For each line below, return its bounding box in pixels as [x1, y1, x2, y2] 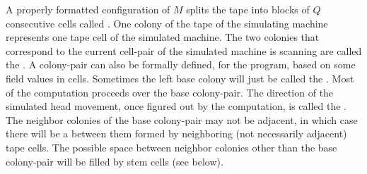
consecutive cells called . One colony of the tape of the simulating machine [6, 15, 328, 30]
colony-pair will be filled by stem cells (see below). [6, 154, 223, 168]
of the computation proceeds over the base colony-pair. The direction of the [6, 85, 334, 99]
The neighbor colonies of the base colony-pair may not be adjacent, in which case [6, 112, 358, 127]
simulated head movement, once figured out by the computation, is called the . [6, 99, 347, 113]
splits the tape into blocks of [186, 2, 310, 16]
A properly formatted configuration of [6, 2, 170, 16]
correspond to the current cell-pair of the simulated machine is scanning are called [6, 43, 362, 58]
